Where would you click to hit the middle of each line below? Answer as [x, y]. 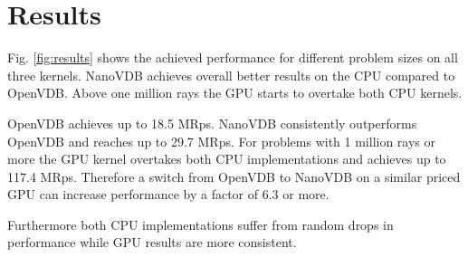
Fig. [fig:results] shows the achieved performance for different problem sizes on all [233, 57]
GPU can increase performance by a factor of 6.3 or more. [168, 194]
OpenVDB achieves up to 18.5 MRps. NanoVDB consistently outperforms [212, 123]
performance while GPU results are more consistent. [152, 242]
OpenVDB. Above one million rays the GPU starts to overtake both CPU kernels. [235, 93]
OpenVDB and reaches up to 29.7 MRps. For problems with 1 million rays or [222, 141]
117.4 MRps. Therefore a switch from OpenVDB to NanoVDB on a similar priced [234, 176]
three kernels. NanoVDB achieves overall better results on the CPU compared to [231, 75]
